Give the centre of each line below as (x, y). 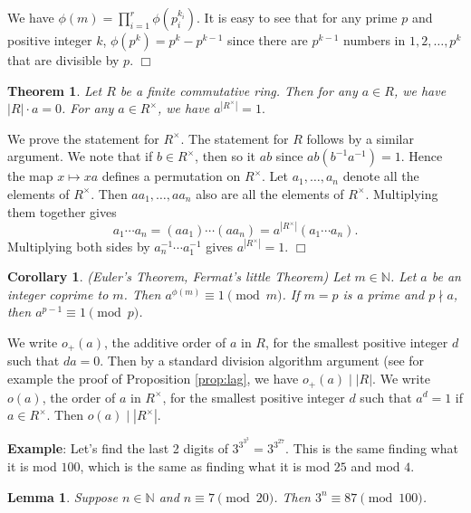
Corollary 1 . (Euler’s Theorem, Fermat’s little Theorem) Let (179, 276)
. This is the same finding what (372, 448)
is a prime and (384, 294)
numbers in (375, 40)
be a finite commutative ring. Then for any (239, 90)
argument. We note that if (80, 156)
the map (30, 176)
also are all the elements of (270, 193)
